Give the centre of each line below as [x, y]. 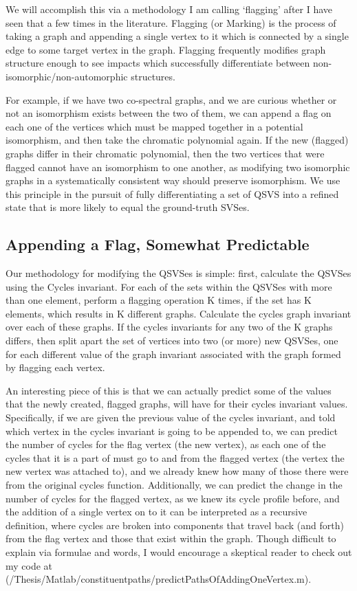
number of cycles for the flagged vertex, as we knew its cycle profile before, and [173, 498]
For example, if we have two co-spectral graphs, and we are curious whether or [171, 99]
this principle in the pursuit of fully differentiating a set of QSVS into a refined [172, 193]
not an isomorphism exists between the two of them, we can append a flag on [169, 113]
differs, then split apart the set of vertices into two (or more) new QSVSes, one [172, 341]
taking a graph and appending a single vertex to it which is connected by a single [177, 36]
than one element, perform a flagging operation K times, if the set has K [159, 300]
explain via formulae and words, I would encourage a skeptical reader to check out [179, 551]
